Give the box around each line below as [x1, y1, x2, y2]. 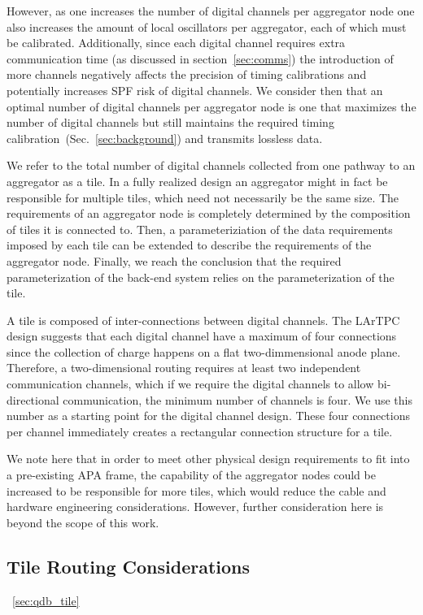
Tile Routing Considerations [7, 553, 251, 578]
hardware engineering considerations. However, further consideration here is [7, 498, 384, 515]
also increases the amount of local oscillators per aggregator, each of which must [7, 18, 407, 35]
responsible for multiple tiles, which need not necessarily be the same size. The [7, 188, 399, 206]
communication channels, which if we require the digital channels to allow [7, 375, 374, 392]
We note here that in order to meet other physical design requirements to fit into [7, 450, 410, 467]
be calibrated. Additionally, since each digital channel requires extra [7, 34, 346, 51]
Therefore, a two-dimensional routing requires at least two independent [7, 359, 361, 376]
